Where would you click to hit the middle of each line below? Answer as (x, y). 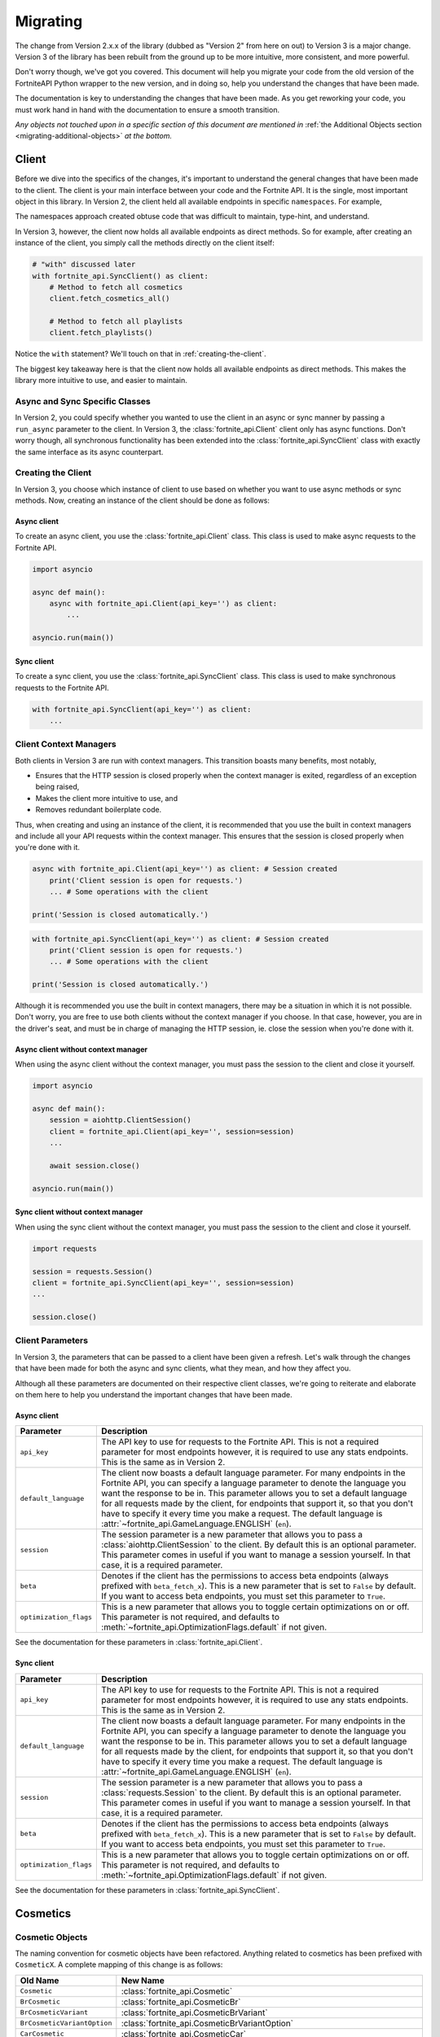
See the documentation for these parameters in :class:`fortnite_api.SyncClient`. (147, 1890)
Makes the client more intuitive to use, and (107, 798)
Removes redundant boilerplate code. (99, 810)
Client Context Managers (66, 744)
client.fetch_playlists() (101, 333)
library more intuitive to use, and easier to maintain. (101, 381)
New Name (143, 1980)
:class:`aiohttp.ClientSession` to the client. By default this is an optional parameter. (259, 1545)
